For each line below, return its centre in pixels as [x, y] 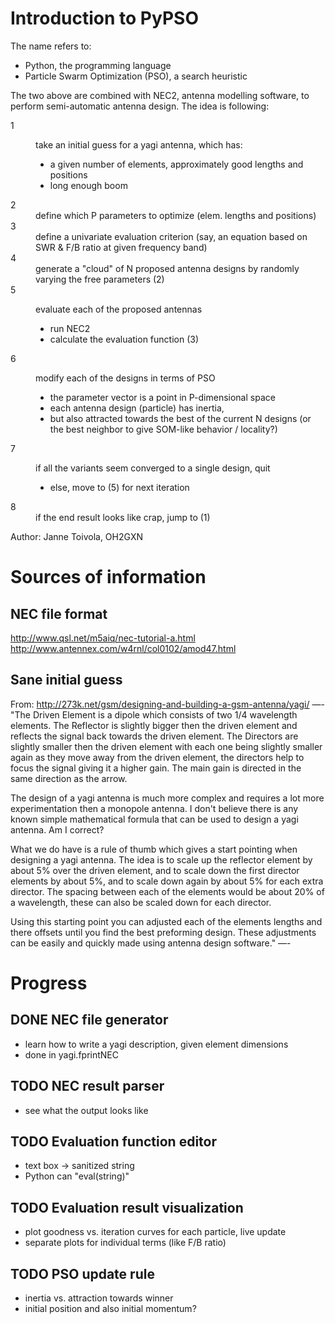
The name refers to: [51, 46]
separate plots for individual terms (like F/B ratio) [125, 1243]
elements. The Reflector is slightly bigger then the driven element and [154, 725]
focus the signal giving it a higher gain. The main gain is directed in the [156, 768]
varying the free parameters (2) [100, 279]
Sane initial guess [66, 680]
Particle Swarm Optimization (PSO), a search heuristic [136, 76]
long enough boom [88, 185]
